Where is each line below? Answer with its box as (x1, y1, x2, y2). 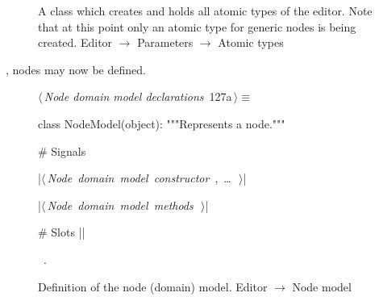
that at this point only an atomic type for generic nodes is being (38, 18, 356, 35)
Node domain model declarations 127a (44, 88, 232, 105)
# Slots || (38, 224, 85, 240)
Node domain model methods (47, 196, 194, 213)
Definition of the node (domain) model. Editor (38, 278, 268, 295)
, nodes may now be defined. (6, 61, 146, 77)
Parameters (137, 34, 194, 51)
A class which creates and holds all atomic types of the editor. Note (38, 2, 373, 19)
